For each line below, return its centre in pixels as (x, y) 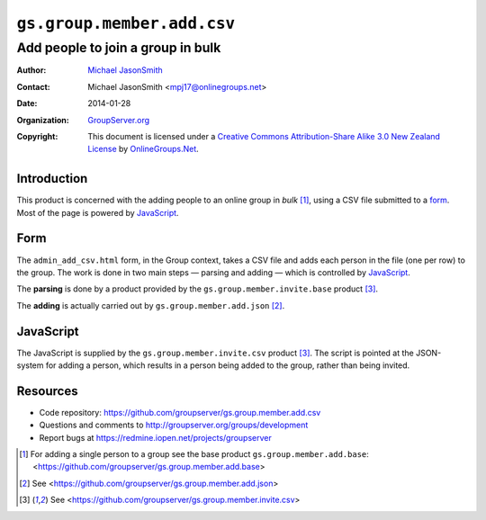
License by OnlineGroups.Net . (144, 149)
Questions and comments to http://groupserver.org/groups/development (174, 425)
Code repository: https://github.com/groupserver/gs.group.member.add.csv (180, 412)
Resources (47, 391)
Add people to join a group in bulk (119, 48)
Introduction (52, 179)
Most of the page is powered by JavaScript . (98, 212)
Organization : (43, 120)
